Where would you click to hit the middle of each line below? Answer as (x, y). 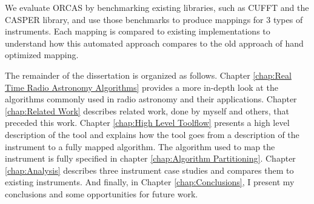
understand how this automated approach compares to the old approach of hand (154, 43)
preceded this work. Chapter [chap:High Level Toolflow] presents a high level (147, 123)
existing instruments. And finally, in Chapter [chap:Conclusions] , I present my (150, 182)
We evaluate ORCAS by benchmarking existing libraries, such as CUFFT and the (157, 7)
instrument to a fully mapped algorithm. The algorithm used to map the (140, 146)
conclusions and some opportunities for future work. (102, 193)
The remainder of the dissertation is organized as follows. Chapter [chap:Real (148, 75)
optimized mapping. (42, 55)
